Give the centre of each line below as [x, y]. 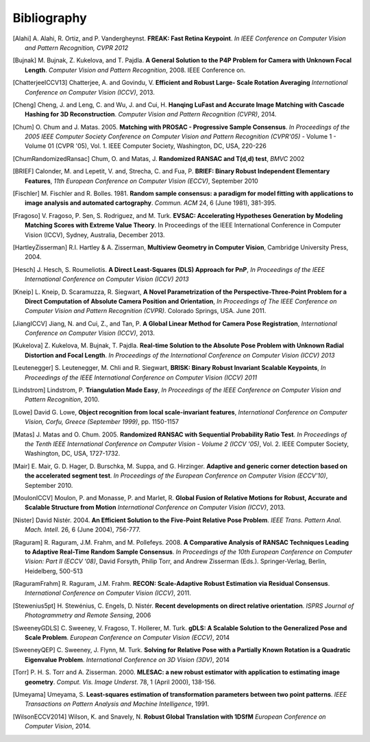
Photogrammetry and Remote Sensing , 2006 [88, 615]
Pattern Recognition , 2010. [62, 399]
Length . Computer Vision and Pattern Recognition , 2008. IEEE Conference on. [135, 70]
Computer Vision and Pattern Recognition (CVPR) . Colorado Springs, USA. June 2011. [146, 311]
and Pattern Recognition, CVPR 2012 [77, 47]
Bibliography [50, 18]
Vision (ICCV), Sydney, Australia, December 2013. [95, 235]
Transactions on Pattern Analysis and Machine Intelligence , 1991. [117, 704]
